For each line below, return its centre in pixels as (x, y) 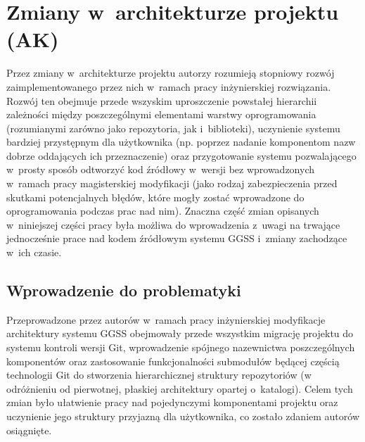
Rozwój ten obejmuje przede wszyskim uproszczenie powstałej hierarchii (162, 100)
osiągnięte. (29, 430)
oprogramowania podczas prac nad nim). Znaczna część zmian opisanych (163, 211)
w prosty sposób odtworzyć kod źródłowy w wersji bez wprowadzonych (161, 169)
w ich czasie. (34, 252)
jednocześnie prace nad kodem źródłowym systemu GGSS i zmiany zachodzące (177, 238)
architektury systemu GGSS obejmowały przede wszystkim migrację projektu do (180, 333)
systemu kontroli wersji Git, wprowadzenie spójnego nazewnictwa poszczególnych (181, 347)
